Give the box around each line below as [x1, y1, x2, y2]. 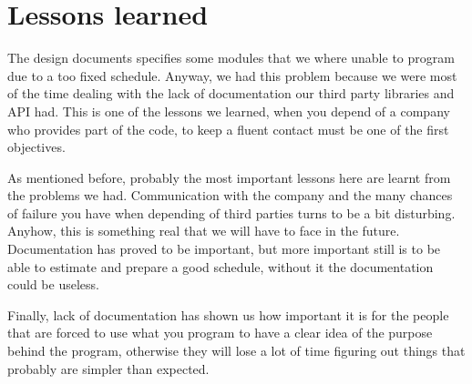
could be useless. [7, 275, 99, 294]
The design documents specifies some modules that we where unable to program [7, 48, 455, 67]
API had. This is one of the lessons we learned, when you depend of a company [7, 101, 450, 120]
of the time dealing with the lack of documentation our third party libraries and [7, 84, 455, 103]
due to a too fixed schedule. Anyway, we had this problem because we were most [7, 66, 457, 85]
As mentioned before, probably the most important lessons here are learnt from [7, 167, 451, 187]
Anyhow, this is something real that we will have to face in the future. [7, 221, 400, 240]
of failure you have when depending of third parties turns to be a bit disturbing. [7, 203, 456, 222]
